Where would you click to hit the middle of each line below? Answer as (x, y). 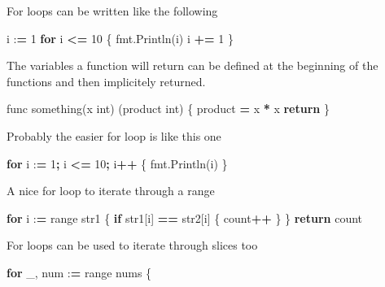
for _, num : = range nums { (79, 272)
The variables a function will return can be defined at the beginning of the (192, 65)
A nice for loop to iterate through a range (111, 191)
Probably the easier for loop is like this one (114, 135)
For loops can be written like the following (112, 11)
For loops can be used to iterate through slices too (132, 245)
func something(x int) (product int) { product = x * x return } (168, 109)
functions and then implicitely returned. (106, 81)
